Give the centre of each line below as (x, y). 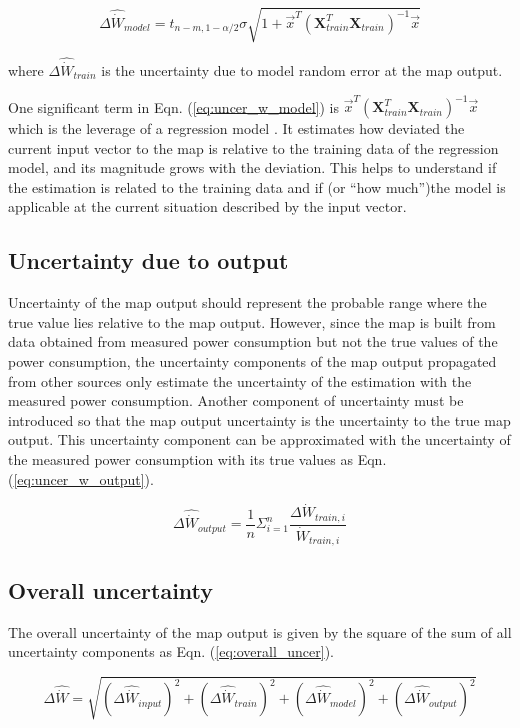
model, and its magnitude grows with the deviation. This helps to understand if (252, 167)
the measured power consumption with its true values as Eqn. (197, 459)
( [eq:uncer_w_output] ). (81, 478)
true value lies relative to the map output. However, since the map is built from (252, 321)
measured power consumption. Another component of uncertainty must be (236, 400)
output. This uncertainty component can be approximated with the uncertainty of (259, 439)
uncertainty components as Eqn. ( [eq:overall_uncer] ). (171, 651)
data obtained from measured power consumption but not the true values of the (253, 341)
